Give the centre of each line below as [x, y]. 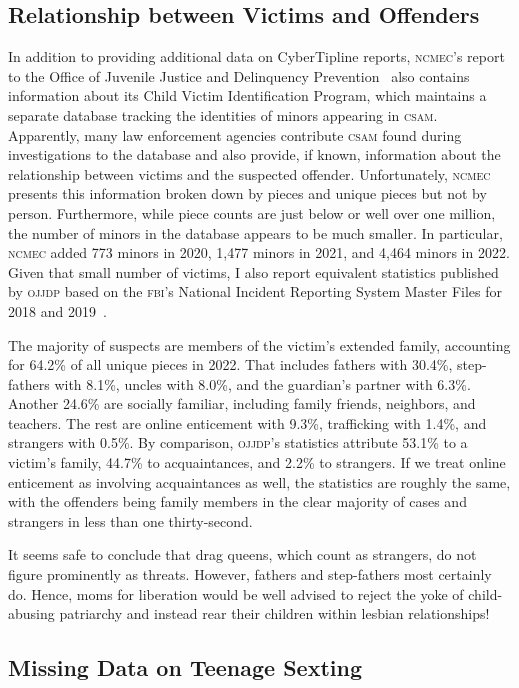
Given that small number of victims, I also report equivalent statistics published [253, 271]
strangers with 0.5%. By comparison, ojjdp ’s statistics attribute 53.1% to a [238, 442]
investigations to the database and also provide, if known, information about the [254, 154]
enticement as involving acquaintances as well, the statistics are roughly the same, [259, 481]
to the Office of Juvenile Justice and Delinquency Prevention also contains [239, 75]
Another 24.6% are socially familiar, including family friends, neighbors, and [242, 403]
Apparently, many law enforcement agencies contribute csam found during [235, 134]
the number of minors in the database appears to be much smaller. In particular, [255, 232]
